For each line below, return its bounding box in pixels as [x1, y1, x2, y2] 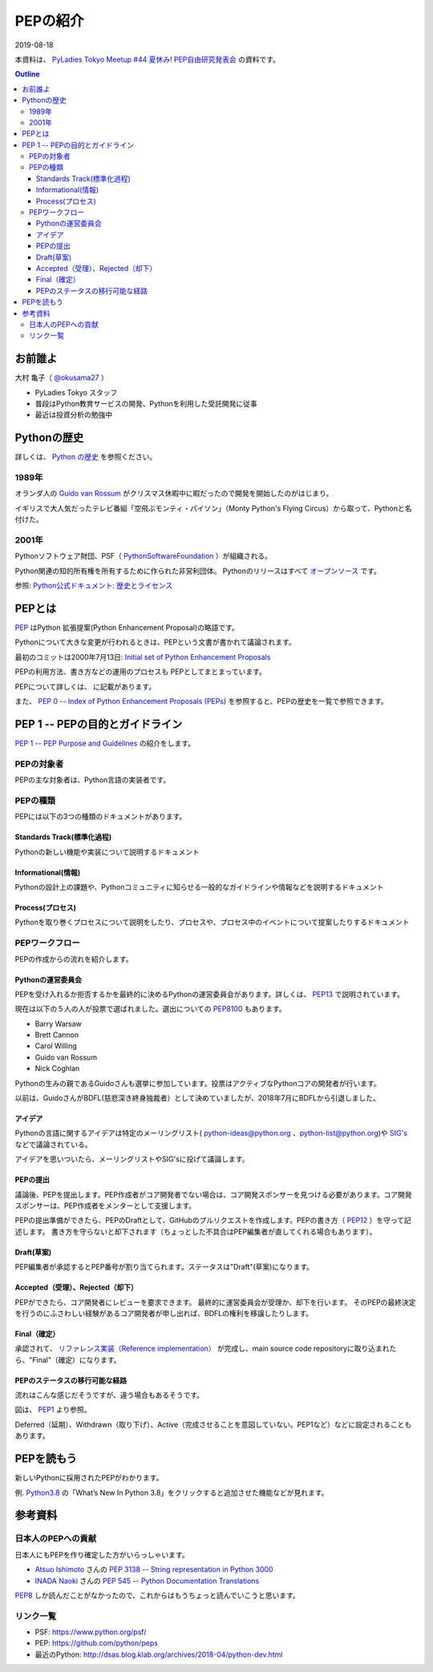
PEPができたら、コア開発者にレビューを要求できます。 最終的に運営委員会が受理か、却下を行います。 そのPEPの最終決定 [14, 1297, 416, 1307]
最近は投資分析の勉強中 [34, 410, 112, 420]
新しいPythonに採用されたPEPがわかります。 [14, 1473, 164, 1483]
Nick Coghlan [34, 1064, 80, 1073]
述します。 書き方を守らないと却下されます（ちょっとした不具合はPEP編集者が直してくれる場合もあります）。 [14, 1226, 377, 1236]
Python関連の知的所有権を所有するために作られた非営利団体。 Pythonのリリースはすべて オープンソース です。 [14, 566, 381, 576]
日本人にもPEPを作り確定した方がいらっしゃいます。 [14, 1549, 189, 1559]
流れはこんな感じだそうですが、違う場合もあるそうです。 [14, 1391, 204, 1400]
